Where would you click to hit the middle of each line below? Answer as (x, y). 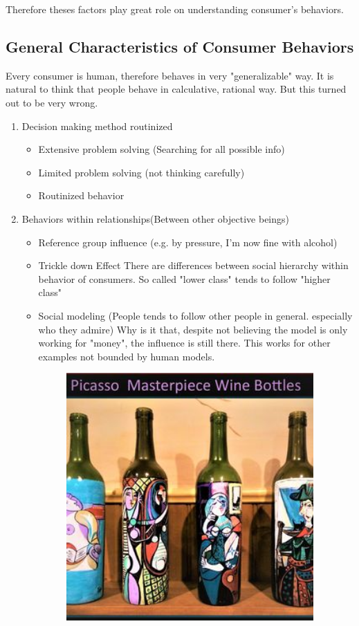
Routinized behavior (81, 195)
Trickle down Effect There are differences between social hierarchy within (193, 265)
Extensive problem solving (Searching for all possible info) (162, 149)
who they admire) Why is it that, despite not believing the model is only (193, 329)
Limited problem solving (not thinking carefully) (141, 172)
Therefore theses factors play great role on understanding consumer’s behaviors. (175, 9)
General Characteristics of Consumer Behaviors (180, 46)
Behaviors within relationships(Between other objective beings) (155, 218)
